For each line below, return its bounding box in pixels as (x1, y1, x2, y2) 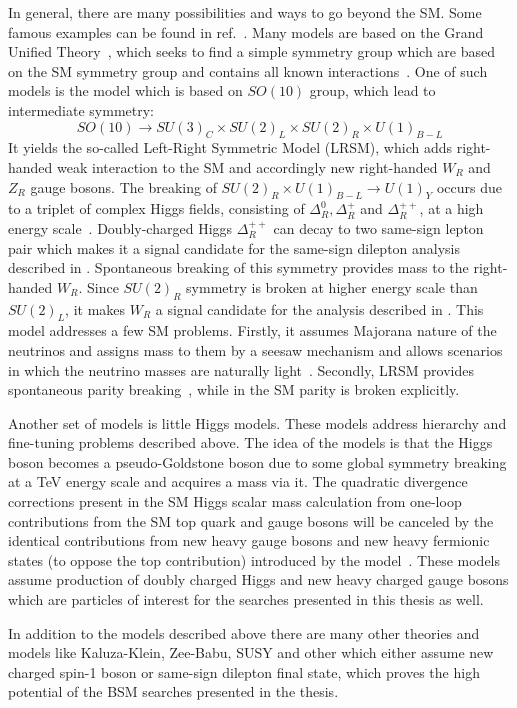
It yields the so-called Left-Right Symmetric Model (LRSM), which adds (8, 137, 452, 158)
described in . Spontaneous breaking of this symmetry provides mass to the (8, 257, 469, 278)
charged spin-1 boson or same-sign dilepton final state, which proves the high (8, 661, 480, 682)
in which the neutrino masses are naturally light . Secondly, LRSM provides (8, 359, 475, 380)
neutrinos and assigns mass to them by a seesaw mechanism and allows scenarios (8, 339, 503, 360)
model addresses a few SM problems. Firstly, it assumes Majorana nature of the (8, 320, 497, 341)
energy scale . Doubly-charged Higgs (8, 217, 233, 238)
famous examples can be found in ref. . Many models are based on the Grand (8, 21, 484, 42)
